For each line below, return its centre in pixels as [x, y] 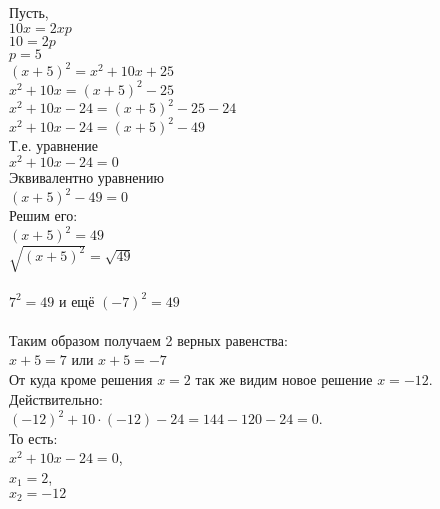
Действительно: [56, 398]
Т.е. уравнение [53, 144]
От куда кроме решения [81, 378]
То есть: [33, 437]
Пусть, [29, 12]
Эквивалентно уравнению [86, 177]
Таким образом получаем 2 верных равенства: [148, 339]
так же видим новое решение [284, 378]
